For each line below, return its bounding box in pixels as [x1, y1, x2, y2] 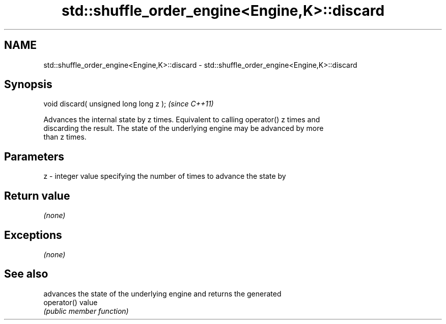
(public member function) [43, 306, 129, 315]
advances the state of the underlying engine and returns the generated [43, 289, 282, 298]
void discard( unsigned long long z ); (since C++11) [43, 99, 214, 109]
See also [4, 267, 48, 281]
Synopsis [4, 78, 52, 91]
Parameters [4, 150, 64, 163]
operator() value [43, 298, 98, 307]
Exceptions [4, 228, 62, 241]
